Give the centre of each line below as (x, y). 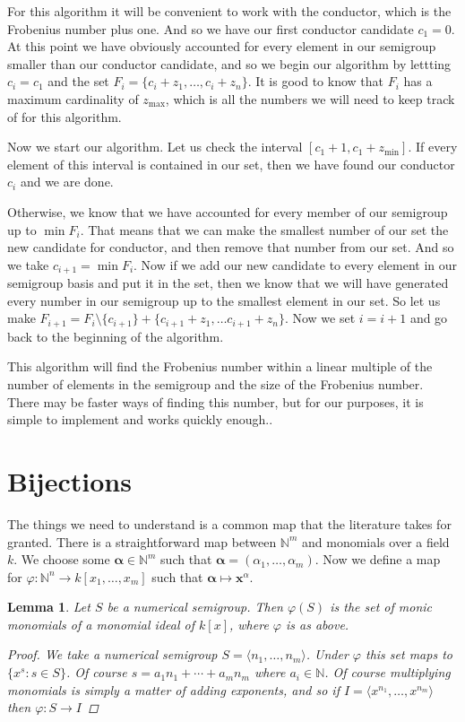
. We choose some (62, 559)
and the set (78, 81)
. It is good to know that (315, 81)
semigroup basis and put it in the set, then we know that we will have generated (228, 283)
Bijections (69, 480)
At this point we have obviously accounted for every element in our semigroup (222, 46)
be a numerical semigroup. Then (195, 607)
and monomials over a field (376, 541)
